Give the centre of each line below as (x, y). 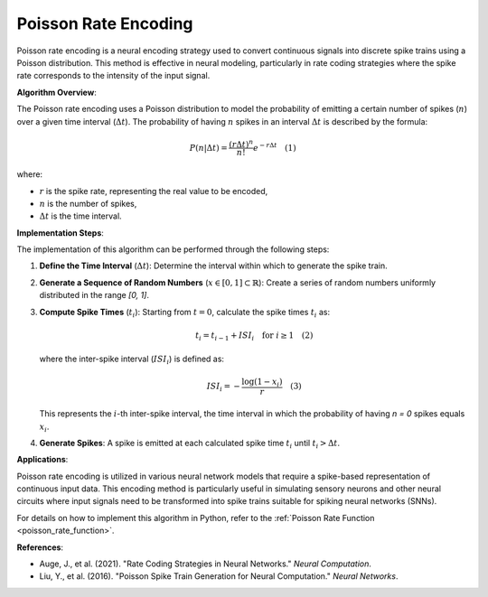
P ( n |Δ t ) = (208, 148)
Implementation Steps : (60, 233)
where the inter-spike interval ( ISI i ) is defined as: (132, 360)
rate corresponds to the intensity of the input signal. (113, 76)
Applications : (42, 460)
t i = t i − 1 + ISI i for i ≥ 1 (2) (254, 336)
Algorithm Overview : (56, 92)
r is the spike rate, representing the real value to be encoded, (154, 191)
